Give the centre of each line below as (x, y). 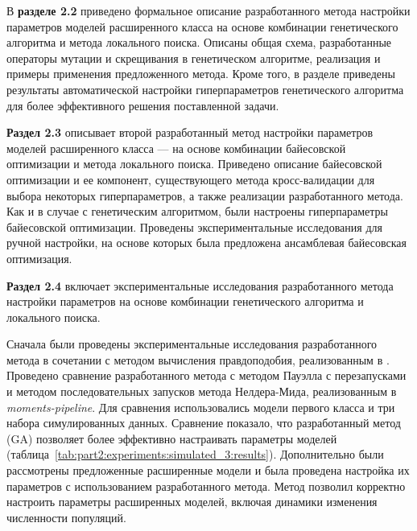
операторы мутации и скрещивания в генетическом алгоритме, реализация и (194, 58)
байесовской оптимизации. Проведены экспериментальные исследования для (194, 226)
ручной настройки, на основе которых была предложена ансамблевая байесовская (207, 243)
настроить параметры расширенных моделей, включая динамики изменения (192, 502)
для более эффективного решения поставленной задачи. (143, 105)
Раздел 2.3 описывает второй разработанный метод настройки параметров (190, 132)
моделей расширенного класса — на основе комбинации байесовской (176, 148)
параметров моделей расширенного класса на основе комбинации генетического (202, 26)
